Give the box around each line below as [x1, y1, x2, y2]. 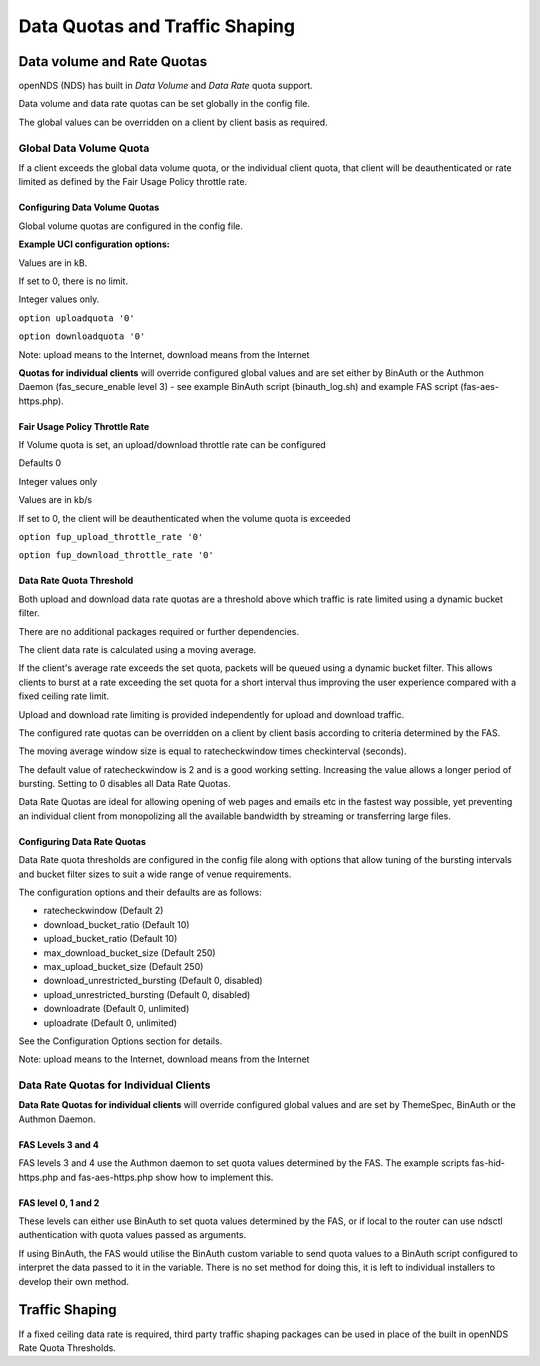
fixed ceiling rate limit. [18, 690, 110, 702]
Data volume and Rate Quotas [18, 53, 208, 70]
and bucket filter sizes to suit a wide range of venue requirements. [18, 868, 292, 880]
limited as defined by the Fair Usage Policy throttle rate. [18, 176, 248, 188]
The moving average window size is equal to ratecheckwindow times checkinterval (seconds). [18, 745, 407, 757]
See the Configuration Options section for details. [18, 1035, 223, 1047]
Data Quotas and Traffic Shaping [18, 15, 295, 37]
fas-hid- [471, 1157, 505, 1169]
